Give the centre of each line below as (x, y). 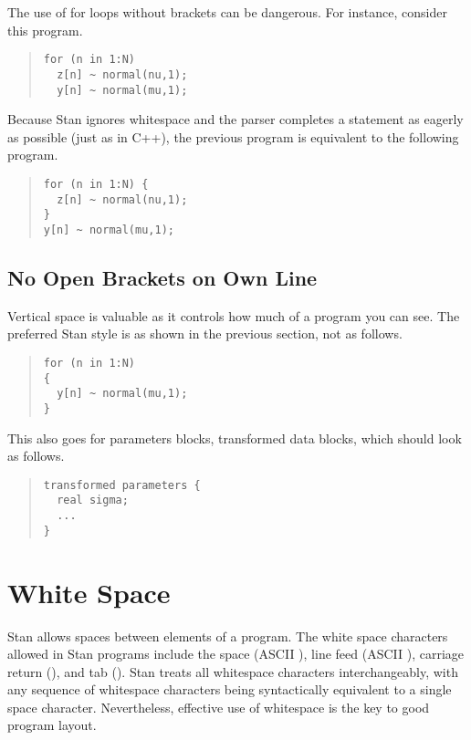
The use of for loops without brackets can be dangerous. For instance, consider (227, 12)
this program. (45, 30)
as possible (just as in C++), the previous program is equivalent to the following (233, 136)
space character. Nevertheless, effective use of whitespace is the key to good (219, 707)
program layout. (52, 725)
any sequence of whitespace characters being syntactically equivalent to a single (230, 689)
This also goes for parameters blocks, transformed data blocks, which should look (235, 438)
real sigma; (93, 500)
